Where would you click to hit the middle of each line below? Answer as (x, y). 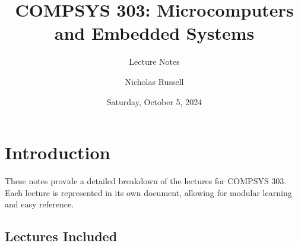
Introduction (58, 152)
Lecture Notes (154, 61)
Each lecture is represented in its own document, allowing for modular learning (148, 192)
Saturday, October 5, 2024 (154, 101)
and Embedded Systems (154, 33)
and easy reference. (39, 204)
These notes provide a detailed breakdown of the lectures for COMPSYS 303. (146, 181)
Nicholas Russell (154, 81)
